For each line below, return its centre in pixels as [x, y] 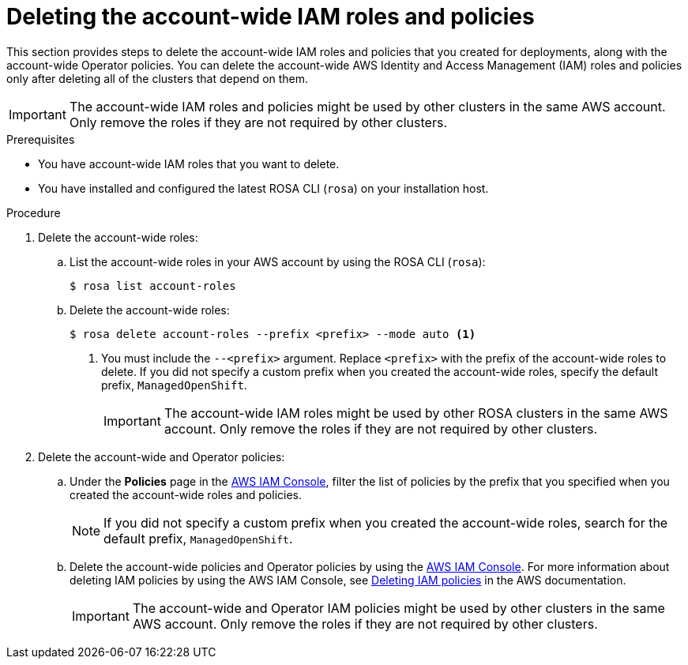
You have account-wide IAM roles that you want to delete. [189, 163]
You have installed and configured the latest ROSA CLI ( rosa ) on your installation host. [263, 188]
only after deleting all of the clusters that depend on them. [158, 78]
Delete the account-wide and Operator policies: [162, 456]
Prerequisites [41, 139]
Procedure [34, 212]
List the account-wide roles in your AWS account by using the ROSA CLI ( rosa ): [278, 261]
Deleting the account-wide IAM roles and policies [271, 17]
